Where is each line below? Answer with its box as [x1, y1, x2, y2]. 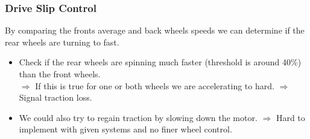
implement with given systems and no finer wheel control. [19, 123, 232, 135]
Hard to [276, 111, 305, 123]
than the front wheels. [19, 68, 101, 80]
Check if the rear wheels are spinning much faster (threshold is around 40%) [19, 56, 302, 68]
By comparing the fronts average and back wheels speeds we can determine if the [5, 24, 305, 37]
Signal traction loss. [19, 91, 92, 104]
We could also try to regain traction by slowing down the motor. [19, 111, 258, 123]
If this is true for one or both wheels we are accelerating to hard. [35, 79, 274, 92]
